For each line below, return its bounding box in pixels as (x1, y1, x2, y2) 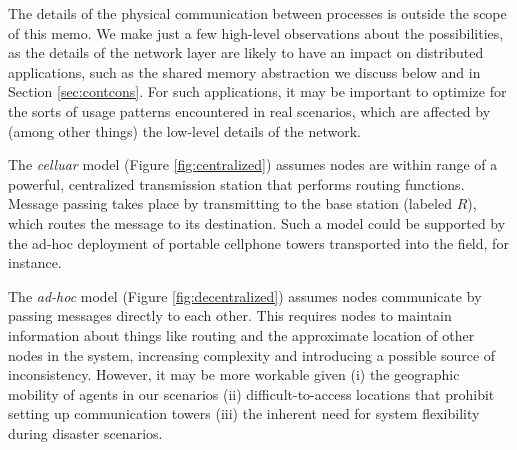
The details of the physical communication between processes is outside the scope (8, 3, 507, 23)
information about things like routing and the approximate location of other (8, 324, 475, 345)
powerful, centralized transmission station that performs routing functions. (8, 173, 465, 194)
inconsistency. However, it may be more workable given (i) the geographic (8, 364, 460, 385)
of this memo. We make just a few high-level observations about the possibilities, (8, 22, 504, 43)
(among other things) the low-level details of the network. (8, 120, 361, 141)
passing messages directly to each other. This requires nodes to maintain (8, 305, 452, 326)
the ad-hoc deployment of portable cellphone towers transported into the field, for (8, 232, 509, 253)
